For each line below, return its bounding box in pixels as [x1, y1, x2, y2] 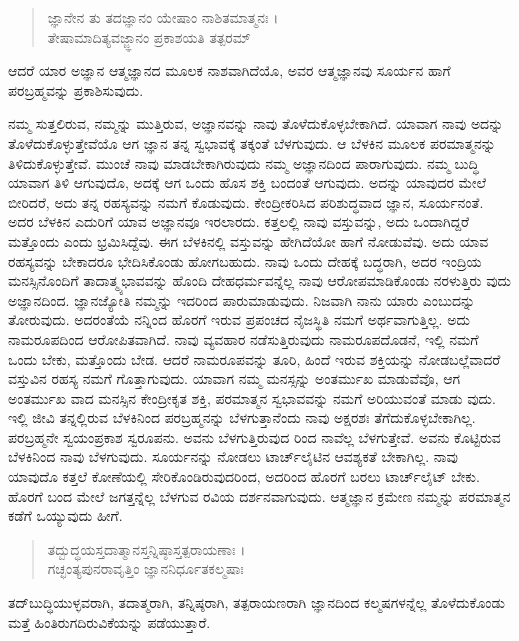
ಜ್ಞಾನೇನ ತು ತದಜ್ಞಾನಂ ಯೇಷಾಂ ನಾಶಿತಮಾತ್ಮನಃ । [47, 7, 279, 27]
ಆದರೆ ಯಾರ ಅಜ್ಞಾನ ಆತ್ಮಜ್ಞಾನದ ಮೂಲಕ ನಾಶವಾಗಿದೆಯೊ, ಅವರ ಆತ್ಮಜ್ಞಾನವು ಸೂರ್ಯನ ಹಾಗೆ [8, 60, 451, 81]
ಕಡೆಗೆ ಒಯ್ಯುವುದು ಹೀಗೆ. [8, 505, 123, 526]
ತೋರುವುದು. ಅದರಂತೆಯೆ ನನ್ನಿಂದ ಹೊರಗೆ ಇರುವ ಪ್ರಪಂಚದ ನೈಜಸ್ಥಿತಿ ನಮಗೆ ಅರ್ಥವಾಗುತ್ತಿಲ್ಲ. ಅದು [8, 309, 470, 330]
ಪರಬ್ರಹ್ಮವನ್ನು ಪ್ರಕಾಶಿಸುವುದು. [8, 79, 144, 100]
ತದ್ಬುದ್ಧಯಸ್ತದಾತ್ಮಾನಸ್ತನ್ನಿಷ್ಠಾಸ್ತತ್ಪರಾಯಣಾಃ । [47, 538, 246, 559]
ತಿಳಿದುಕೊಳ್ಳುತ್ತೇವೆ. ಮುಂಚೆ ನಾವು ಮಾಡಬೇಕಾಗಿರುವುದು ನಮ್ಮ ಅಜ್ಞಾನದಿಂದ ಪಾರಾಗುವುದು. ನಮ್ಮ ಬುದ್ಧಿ [8, 152, 479, 173]
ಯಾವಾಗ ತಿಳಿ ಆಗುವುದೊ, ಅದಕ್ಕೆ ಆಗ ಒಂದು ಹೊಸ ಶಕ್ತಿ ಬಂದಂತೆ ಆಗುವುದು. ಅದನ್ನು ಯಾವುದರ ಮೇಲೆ [8, 172, 487, 193]
